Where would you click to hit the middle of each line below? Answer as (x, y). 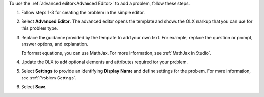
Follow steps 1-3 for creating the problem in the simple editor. (83, 13)
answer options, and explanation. (55, 44)
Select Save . (34, 87)
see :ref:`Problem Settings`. (49, 78)
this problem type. (40, 28)
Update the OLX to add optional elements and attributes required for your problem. (105, 62)
